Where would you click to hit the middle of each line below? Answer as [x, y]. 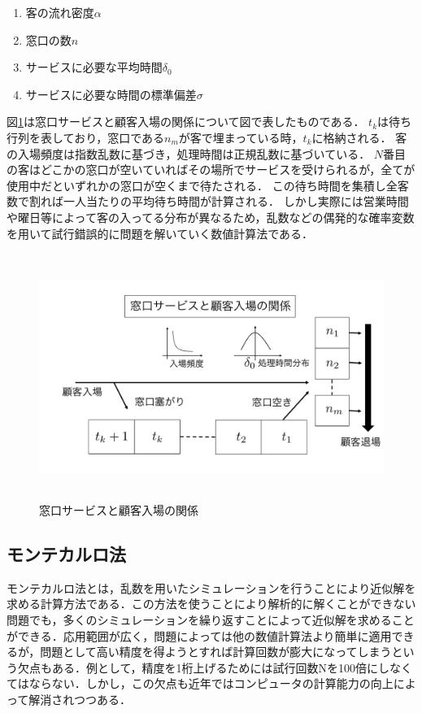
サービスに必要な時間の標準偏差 [111, 94]
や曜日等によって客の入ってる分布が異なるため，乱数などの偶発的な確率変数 [211, 217]
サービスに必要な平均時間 [94, 67]
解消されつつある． [80, 700]
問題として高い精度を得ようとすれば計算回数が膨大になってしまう [216, 652]
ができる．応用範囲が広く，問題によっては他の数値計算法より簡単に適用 [199, 635]
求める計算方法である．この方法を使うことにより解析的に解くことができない [211, 604]
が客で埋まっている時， [241, 137]
